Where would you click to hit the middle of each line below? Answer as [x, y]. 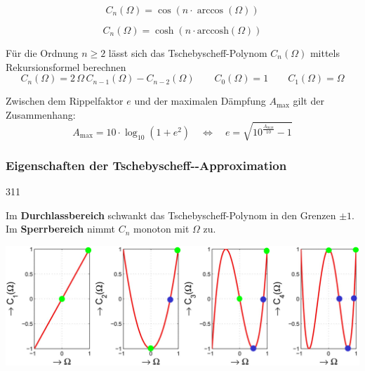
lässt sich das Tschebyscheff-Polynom [188, 53]
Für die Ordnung [42, 53]
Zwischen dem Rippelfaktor [65, 101]
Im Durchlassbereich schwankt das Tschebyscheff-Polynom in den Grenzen [171, 215]
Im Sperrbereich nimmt [61, 229]
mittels [325, 53]
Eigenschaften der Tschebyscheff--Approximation [146, 165]
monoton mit [161, 229]
